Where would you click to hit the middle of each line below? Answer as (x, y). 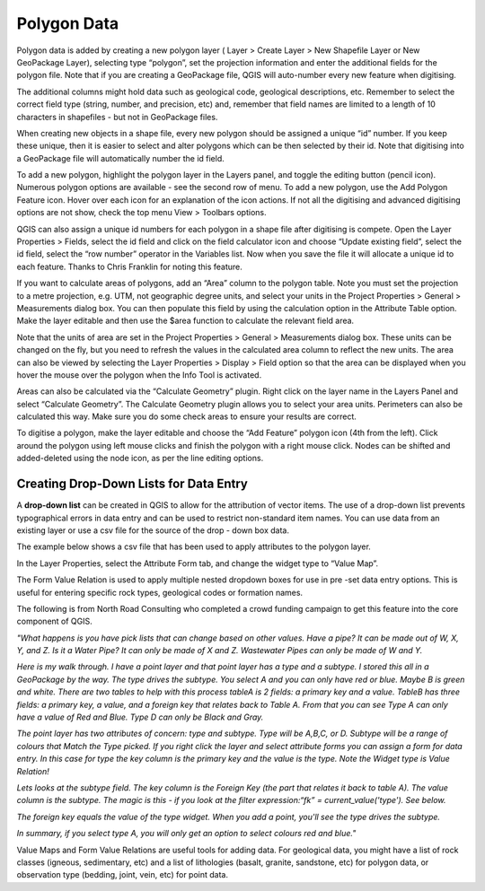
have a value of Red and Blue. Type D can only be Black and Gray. (140, 717)
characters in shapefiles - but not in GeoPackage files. (117, 117)
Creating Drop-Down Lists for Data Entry (132, 484)
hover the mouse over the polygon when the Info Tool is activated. (139, 375)
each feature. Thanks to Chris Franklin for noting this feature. (129, 266)
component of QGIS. (55, 621)
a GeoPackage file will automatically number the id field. (120, 158)
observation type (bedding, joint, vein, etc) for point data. (123, 875)
